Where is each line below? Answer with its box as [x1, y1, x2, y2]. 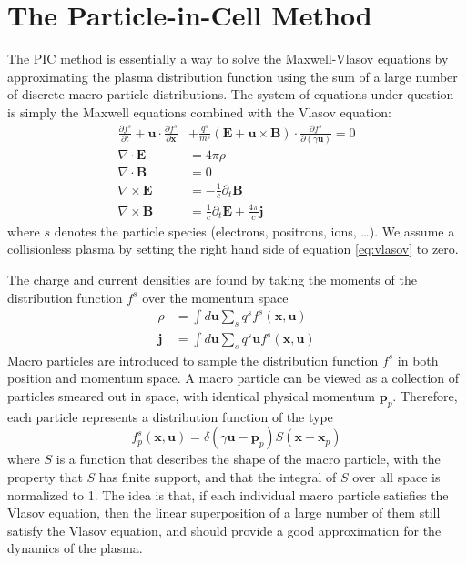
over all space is [352, 467, 441, 486]
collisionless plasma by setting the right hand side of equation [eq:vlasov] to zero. [7, 239, 459, 258]
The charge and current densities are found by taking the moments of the [7, 269, 417, 288]
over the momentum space [142, 287, 289, 307]
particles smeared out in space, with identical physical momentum [7, 387, 376, 406]
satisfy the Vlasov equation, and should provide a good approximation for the [7, 520, 442, 539]
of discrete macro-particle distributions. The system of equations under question [7, 85, 454, 104]
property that [7, 467, 83, 486]
